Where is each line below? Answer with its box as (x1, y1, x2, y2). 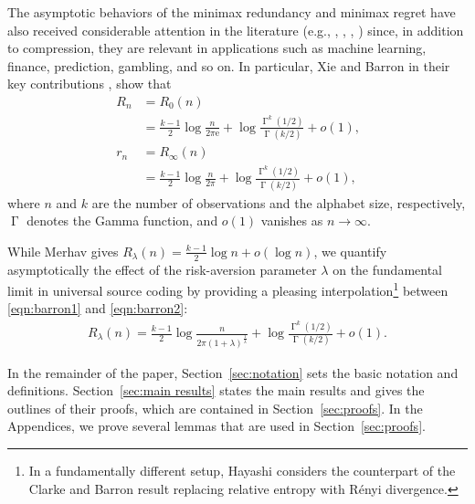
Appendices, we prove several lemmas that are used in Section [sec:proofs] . (7, 416, 426, 436)
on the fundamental (332, 259, 442, 278)
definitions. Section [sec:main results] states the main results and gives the (7, 381, 425, 400)
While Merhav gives (7, 241, 119, 260)
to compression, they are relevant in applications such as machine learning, (7, 38, 427, 58)
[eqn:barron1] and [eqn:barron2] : (7, 299, 188, 318)
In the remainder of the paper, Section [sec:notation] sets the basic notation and (7, 362, 459, 382)
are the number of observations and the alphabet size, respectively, (91, 193, 466, 212)
